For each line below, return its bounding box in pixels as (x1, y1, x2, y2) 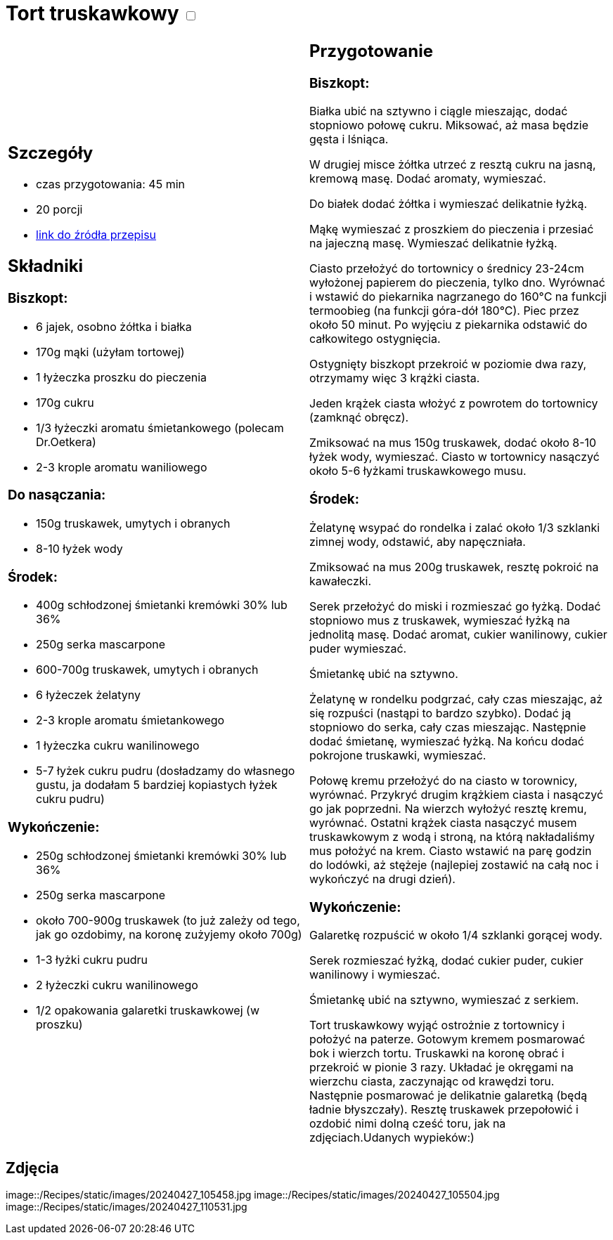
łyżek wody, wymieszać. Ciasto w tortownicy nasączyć (309, 450, 600, 464)
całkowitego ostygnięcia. (309, 332, 441, 346)
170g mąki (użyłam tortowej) (36, 344, 185, 359)
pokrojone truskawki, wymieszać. (309, 748, 486, 762)
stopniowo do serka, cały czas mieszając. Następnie (309, 719, 586, 734)
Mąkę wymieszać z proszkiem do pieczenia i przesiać (309, 222, 594, 237)
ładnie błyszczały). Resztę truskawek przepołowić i (309, 1102, 579, 1117)
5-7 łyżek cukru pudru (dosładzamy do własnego (36, 764, 295, 778)
